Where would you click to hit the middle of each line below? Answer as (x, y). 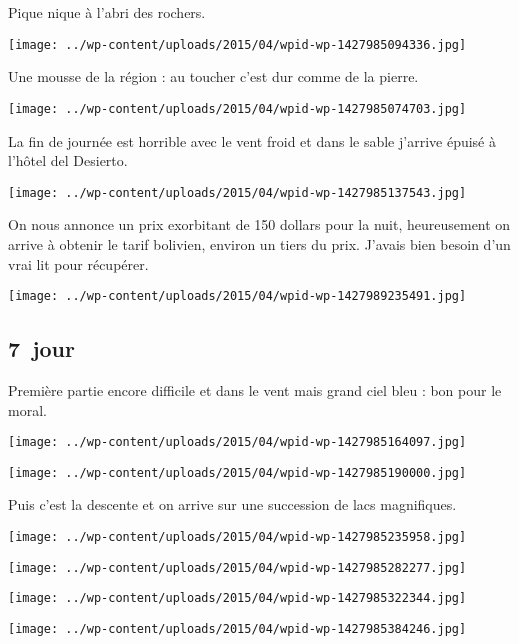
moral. (27, 409)
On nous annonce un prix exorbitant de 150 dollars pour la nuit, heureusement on (259, 224)
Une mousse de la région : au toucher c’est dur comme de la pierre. (213, 76)
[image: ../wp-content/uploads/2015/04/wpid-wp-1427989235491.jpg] (237, 296)
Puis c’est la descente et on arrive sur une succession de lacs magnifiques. (232, 504)
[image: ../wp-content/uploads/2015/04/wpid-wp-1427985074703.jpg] (237, 108)
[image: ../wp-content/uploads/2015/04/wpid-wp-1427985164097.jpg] (237, 442)
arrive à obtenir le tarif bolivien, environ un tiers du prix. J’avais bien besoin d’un (259, 243)
